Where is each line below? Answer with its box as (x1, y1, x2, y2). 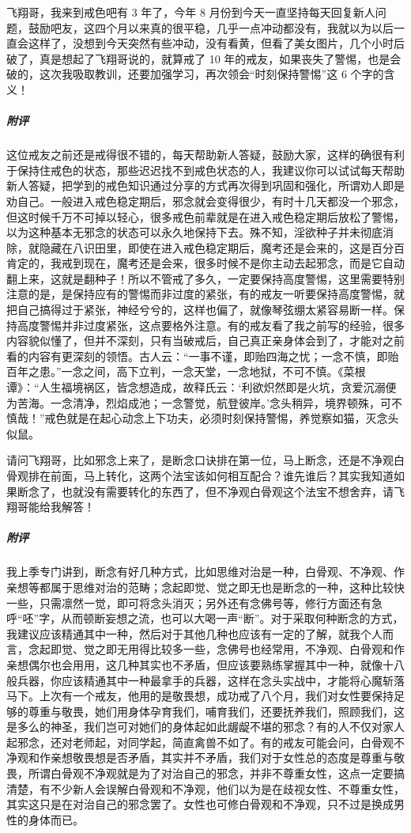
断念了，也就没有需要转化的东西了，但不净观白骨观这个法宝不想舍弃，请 (17, 483, 394, 499)
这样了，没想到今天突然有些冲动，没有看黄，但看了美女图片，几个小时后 (28, 35, 405, 51)
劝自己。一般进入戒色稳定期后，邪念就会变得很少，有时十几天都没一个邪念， (6, 192, 405, 209)
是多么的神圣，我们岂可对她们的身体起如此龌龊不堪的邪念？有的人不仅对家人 (6, 718, 405, 735)
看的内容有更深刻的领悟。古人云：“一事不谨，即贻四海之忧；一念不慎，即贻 (6, 347, 399, 364)
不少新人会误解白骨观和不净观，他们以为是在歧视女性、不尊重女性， (50, 780, 405, 797)
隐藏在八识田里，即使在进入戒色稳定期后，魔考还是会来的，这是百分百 (39, 239, 405, 256)
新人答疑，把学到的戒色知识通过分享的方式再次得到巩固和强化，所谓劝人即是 (6, 177, 405, 194)
